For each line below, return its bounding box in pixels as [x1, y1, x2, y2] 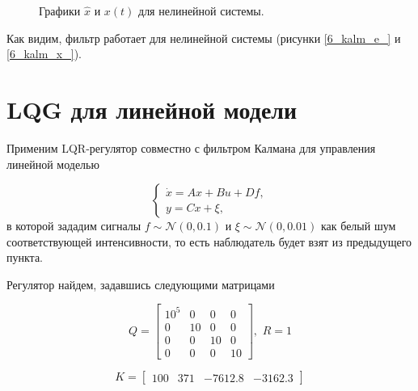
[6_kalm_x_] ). [6, 45, 82, 62]
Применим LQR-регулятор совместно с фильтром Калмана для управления [6, 139, 376, 156]
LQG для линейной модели [6, 92, 298, 125]
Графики [39, 2, 81, 19]
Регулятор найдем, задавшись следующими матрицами [6, 275, 275, 292]
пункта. [6, 249, 43, 266]
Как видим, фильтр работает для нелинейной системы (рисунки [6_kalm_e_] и [6, 29, 401, 46]
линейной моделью [6, 155, 99, 172]
